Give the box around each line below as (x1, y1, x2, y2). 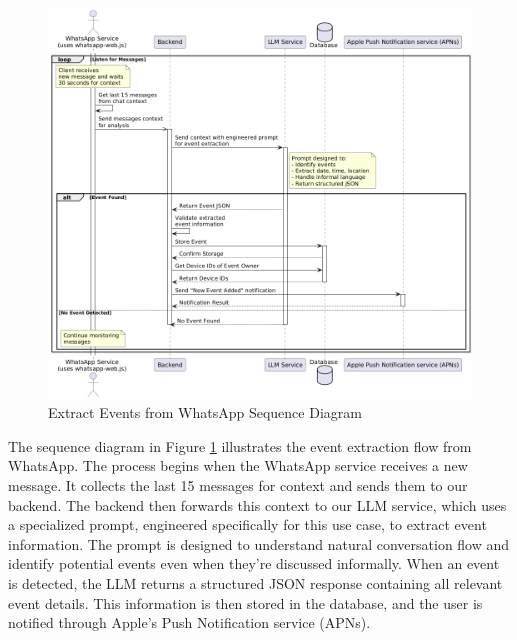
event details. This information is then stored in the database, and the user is (8, 592, 483, 613)
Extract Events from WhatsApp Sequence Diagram (48, 402, 362, 423)
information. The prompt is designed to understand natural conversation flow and (8, 533, 510, 554)
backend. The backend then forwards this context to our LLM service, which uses (8, 494, 507, 515)
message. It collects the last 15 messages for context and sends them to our (8, 475, 468, 496)
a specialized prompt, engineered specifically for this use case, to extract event (8, 514, 487, 535)
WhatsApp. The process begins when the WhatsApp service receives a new (8, 455, 468, 476)
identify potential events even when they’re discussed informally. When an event (8, 553, 500, 574)
